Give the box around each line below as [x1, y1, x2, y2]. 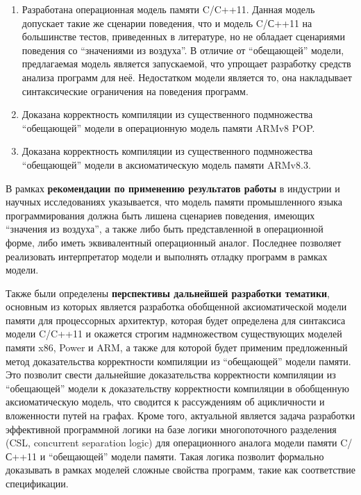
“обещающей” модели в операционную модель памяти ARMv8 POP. [22, 120, 315, 135]
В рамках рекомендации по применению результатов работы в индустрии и [6, 181, 340, 195]
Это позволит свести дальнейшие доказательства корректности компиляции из [6, 367, 336, 382]
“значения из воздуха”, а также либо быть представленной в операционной [6, 221, 324, 236]
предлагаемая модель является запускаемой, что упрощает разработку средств [22, 56, 351, 71]
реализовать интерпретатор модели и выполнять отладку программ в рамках [6, 249, 328, 263]
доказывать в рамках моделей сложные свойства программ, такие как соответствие [6, 462, 355, 477]
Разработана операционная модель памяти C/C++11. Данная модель [22, 2, 315, 16]
